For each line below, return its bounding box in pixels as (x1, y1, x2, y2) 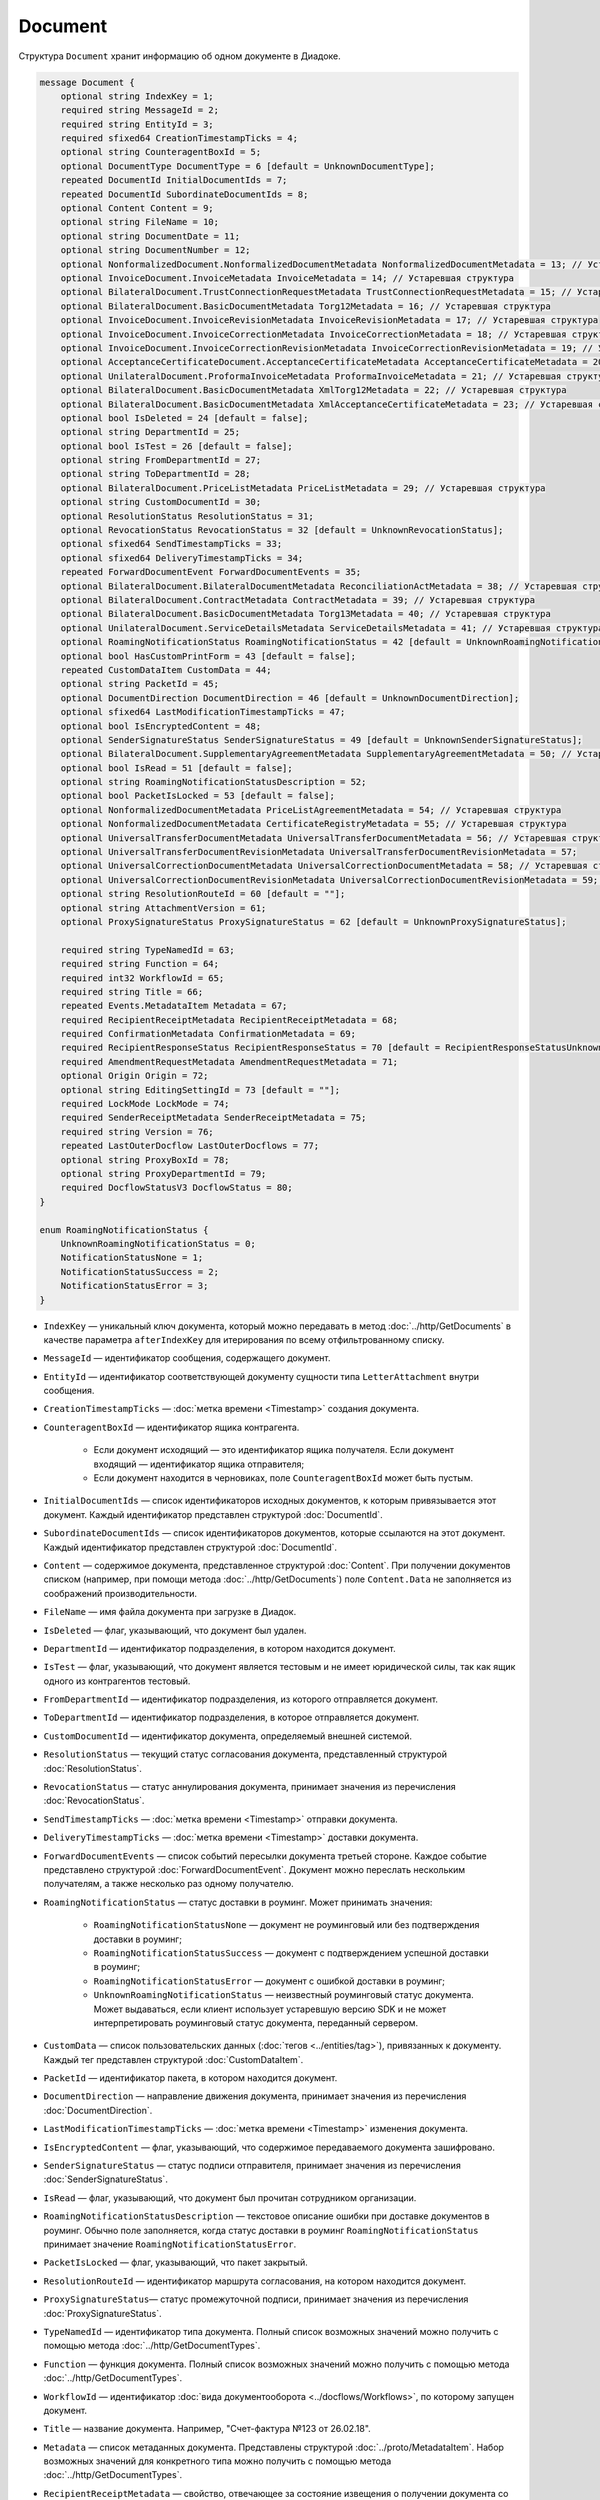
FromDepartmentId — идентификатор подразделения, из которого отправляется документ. (43, 1693, 439, 1705)
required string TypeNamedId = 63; (60, 944, 235, 955)
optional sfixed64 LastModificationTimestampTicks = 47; (60, 706, 346, 718)
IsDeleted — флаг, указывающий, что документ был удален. (43, 1624, 307, 1636)
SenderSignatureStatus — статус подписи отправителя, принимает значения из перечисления (43, 2160, 462, 2172)
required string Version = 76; (60, 1126, 214, 1137)
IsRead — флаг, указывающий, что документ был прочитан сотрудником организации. (43, 2191, 417, 2204)
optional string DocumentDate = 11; (60, 230, 240, 242)
